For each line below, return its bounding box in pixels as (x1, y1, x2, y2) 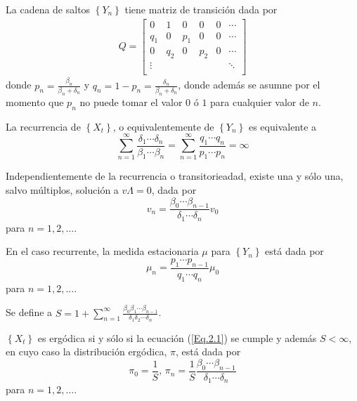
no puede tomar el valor (79, 94, 183, 109)
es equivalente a (248, 119, 317, 133)
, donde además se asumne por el (178, 77, 320, 92)
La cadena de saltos (6, 2, 91, 16)
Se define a (6, 305, 53, 320)
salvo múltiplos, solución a (6, 183, 119, 197)
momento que (6, 94, 64, 109)
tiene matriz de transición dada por (124, 2, 278, 16)
